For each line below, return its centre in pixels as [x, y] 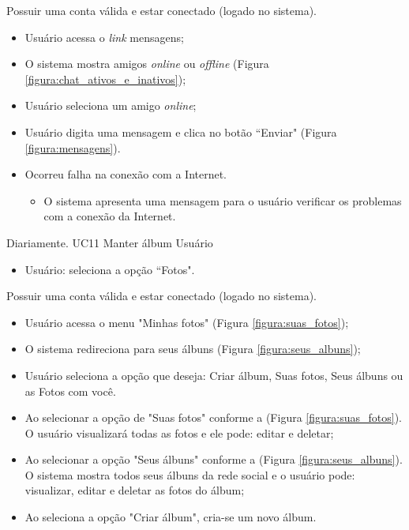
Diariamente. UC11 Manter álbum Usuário [110, 242]
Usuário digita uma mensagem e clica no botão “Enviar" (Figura [181, 132]
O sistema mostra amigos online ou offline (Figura [147, 64]
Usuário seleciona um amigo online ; [111, 105]
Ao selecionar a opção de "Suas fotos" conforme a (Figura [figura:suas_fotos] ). [213, 417]
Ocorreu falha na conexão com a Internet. [126, 174]
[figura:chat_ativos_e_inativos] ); [105, 79]
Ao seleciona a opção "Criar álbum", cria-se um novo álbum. [171, 517]
